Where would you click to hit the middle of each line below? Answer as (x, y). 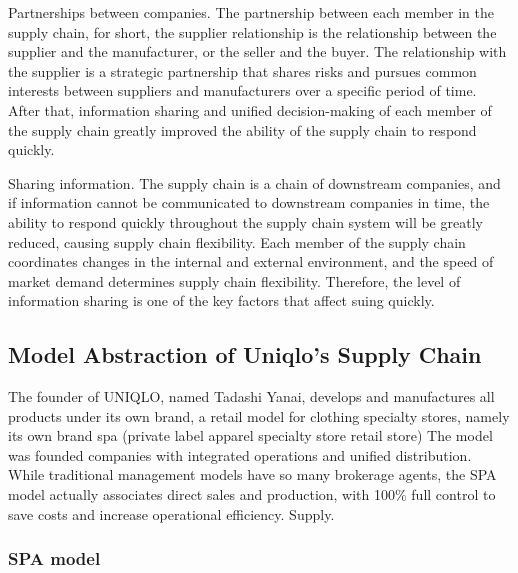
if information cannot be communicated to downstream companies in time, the (249, 202)
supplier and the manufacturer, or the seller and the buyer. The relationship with (257, 51)
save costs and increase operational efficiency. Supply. (171, 513)
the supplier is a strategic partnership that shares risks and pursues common (242, 70)
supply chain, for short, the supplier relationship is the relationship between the (252, 31)
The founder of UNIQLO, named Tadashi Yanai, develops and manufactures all (251, 396)
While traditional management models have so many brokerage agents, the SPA (252, 474)
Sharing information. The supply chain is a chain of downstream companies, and (254, 182)
